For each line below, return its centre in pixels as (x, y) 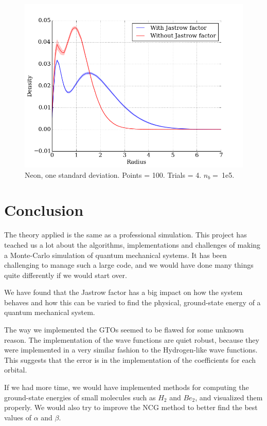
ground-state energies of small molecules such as (80, 397)
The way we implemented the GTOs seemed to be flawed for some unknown (124, 330)
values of (18, 417)
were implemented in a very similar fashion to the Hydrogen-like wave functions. (131, 350)
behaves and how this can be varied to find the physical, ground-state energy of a (132, 302)
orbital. (16, 370)
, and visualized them (229, 397)
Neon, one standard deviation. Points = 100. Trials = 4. (113, 174)
